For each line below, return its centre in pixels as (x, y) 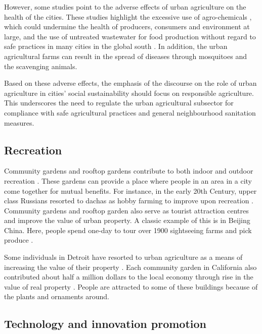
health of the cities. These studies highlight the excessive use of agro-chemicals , (128, 16)
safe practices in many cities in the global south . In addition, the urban (116, 46)
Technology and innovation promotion (105, 324)
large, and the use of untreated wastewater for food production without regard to (130, 36)
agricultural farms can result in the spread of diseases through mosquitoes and (125, 56)
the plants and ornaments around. (57, 296)
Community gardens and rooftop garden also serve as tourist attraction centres (126, 210)
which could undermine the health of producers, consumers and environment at (127, 26)
